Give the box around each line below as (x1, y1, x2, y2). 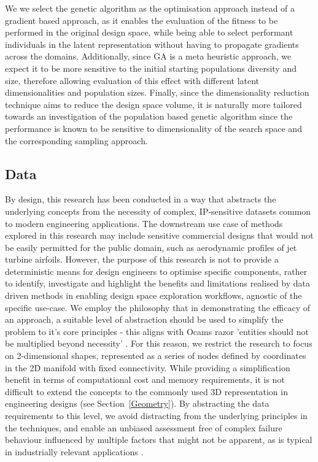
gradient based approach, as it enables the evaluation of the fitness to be (5, 13, 278, 26)
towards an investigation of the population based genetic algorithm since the (5, 110, 293, 123)
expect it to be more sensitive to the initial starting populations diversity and (5, 61, 297, 74)
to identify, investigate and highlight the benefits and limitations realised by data (5, 277, 311, 290)
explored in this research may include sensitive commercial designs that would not (5, 229, 314, 242)
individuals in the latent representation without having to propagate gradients (5, 37, 299, 50)
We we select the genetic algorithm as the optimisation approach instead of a (5, 2, 295, 14)
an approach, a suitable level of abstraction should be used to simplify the (5, 313, 284, 326)
